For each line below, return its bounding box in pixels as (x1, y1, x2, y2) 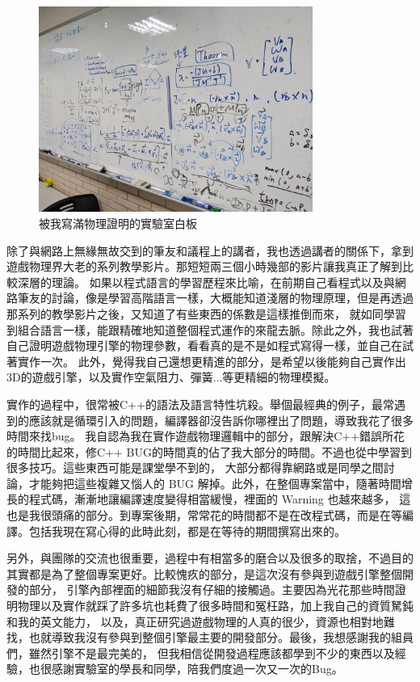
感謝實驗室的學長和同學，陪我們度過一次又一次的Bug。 (51, 660, 343, 677)
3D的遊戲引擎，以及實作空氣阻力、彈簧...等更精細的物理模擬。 (6, 368, 336, 385)
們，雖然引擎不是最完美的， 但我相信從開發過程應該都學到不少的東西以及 (6, 644, 395, 661)
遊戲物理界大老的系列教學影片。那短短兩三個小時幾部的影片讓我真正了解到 (6, 258, 402, 275)
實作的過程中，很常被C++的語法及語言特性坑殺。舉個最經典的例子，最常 (6, 395, 394, 412)
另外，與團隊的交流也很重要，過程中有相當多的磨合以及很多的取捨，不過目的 (6, 549, 414, 566)
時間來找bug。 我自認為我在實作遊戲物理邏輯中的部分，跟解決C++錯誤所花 (6, 427, 405, 444)
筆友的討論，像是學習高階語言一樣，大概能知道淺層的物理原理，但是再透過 (17, 289, 414, 306)
